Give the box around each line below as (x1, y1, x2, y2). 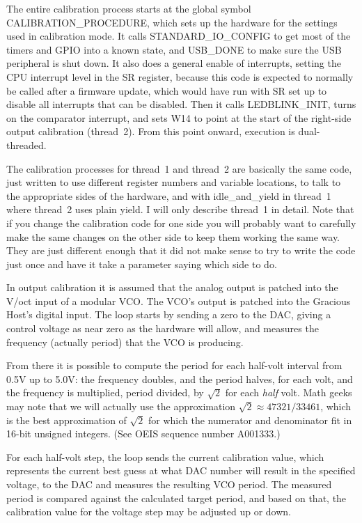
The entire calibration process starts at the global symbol (6, 1, 251, 15)
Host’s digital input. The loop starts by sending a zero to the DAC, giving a (6, 307, 331, 322)
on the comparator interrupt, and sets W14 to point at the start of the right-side (6, 110, 352, 125)
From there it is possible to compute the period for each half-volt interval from (6, 358, 343, 373)
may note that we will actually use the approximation (6, 399, 236, 414)
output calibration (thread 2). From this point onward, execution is (6, 124, 295, 139)
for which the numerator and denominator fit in (148, 412, 352, 427)
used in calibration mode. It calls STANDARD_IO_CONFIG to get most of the (6, 29, 351, 43)
